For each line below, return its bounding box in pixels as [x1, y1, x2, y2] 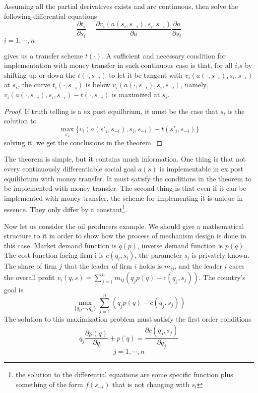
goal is [4, 284, 23, 294]
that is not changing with [112, 379, 190, 389]
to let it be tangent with [109, 69, 183, 80]
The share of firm [4, 261, 57, 271]
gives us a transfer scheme [4, 50, 83, 60]
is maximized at [112, 89, 160, 100]
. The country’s [198, 272, 246, 282]
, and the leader [174, 261, 222, 271]
